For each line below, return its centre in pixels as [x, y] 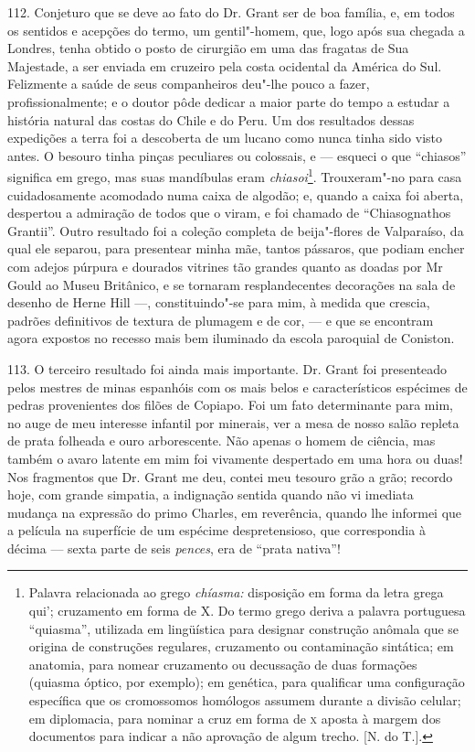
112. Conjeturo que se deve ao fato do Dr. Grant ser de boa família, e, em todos [231, 12]
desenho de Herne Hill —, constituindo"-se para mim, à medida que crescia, [219, 302]
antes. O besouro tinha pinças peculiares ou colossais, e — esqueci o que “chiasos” [237, 155]
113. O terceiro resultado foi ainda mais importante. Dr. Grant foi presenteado [227, 368]
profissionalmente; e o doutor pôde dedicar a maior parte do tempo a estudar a [229, 101]
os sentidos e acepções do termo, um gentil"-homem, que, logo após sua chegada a [236, 30]
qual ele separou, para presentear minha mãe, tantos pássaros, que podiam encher [236, 248]
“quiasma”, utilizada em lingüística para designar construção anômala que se [244, 628]
